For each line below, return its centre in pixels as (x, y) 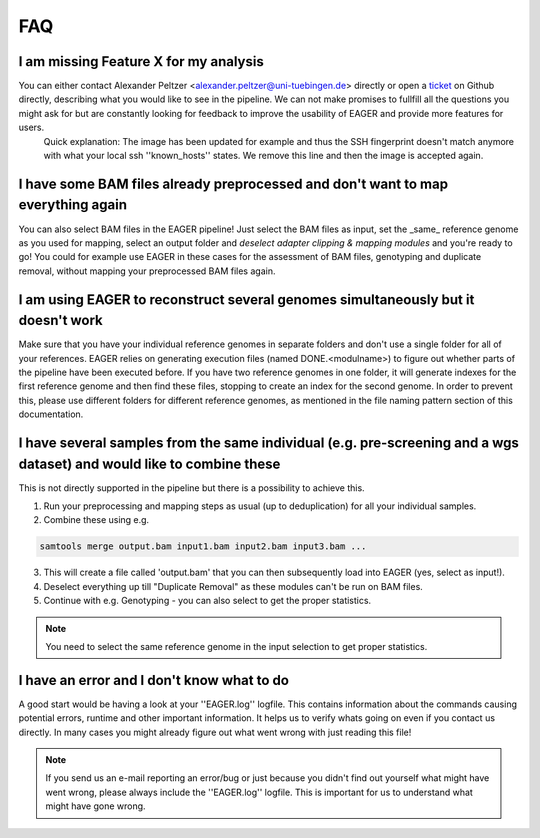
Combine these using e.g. (96, 520)
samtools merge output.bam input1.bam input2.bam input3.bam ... (203, 546)
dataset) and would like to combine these (149, 463)
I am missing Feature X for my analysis (141, 61)
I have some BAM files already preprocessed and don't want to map (233, 183)
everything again (72, 205)
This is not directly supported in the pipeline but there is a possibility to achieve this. (191, 487)
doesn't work (61, 320)
